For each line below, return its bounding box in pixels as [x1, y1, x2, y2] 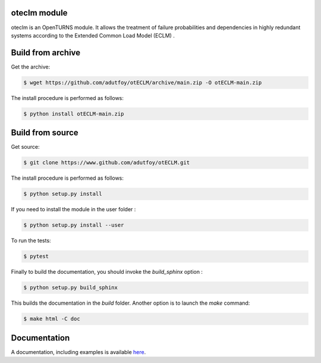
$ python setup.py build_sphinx [23, 284, 118, 291]
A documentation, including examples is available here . [11, 348, 146, 355]
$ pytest [23, 253, 49, 260]
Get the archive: [11, 63, 51, 70]
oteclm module [11, 8, 68, 18]
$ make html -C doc [23, 315, 80, 323]
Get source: [11, 143, 40, 151]
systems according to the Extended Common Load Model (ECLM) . [11, 32, 175, 39]
